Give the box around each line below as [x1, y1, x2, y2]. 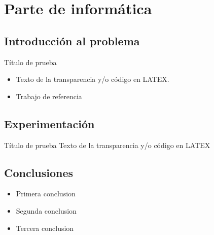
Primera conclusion [16, 188, 76, 199]
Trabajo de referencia [16, 91, 82, 101]
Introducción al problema [4, 33, 140, 48]
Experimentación [4, 115, 95, 131]
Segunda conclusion [16, 205, 77, 216]
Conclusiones [4, 164, 74, 180]
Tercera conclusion [16, 222, 74, 233]
